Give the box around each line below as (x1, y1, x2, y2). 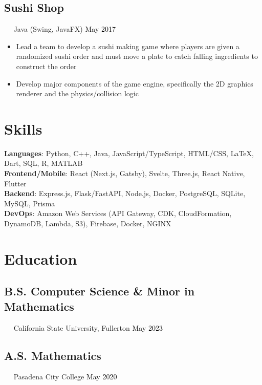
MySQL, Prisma (4, 198, 55, 208)
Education (4, 248, 77, 269)
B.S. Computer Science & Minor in (4, 283, 195, 299)
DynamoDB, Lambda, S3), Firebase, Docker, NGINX (4, 218, 171, 229)
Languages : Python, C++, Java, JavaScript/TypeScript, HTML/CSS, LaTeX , (4, 147, 254, 158)
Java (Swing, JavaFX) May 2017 (13, 24, 116, 34)
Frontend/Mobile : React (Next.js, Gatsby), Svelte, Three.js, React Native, (4, 168, 245, 179)
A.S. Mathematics (4, 347, 101, 363)
